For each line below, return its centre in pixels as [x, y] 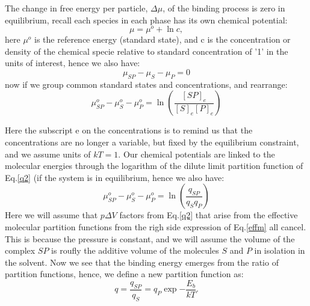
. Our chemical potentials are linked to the [197, 154]
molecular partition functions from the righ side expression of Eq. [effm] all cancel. [156, 227]
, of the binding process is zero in [224, 8]
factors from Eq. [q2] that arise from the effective [209, 215]
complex [20, 250]
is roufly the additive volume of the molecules [135, 250]
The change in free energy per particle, [76, 8]
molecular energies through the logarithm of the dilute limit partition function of [154, 166]
